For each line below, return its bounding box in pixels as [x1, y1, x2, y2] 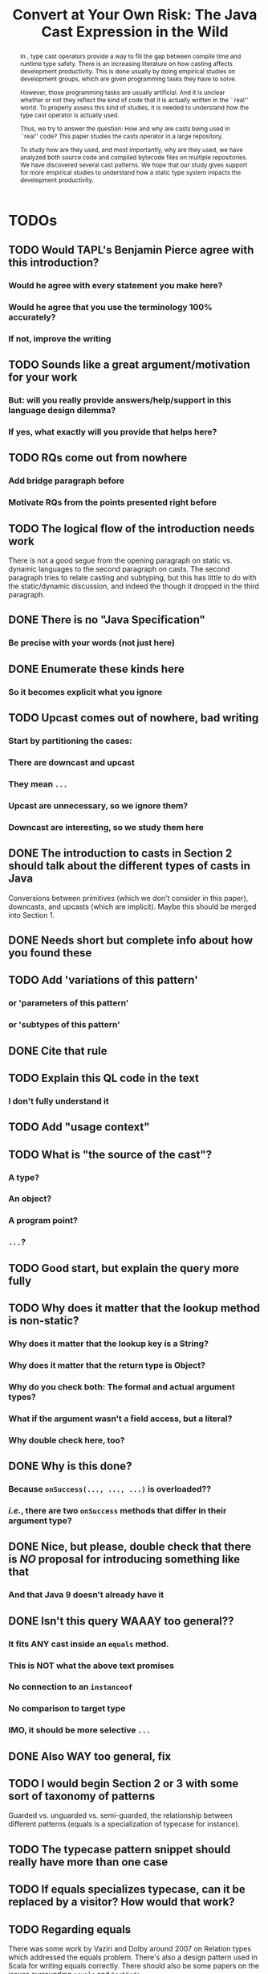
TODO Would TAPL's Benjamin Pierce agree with [8, 243, 254, 257]
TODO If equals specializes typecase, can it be [8, 1882, 246, 1897]
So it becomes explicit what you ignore [8, 686, 163, 697]
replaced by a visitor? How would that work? [8, 1895, 235, 1909]
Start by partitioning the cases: [8, 735, 132, 746]
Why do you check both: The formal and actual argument [8, 1381, 235, 1392]
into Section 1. [8, 910, 55, 919]
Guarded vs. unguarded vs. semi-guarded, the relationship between [8, 1811, 233, 1820]
